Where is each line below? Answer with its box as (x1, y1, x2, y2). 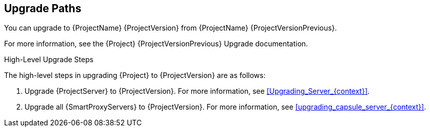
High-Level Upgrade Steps (4, 55, 93, 64)
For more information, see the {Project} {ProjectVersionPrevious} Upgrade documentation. (4, 39, 308, 48)
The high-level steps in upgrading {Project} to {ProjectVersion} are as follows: (4, 71, 266, 80)
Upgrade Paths (4, 2, 82, 15)
